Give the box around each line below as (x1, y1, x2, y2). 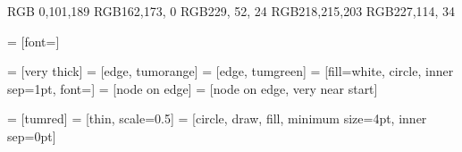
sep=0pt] (7, 126, 56, 145)
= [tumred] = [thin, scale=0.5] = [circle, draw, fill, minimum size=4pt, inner (7, 109, 427, 128)
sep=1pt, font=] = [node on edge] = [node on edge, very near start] (7, 79, 378, 97)
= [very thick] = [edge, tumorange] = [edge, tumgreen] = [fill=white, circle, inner (7, 62, 454, 80)
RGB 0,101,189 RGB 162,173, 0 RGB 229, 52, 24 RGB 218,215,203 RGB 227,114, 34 (7, 2, 456, 20)
